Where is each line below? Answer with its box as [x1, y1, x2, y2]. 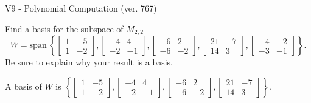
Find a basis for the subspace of [5, 22, 124, 35]
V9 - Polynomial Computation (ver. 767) [5, 2, 157, 14]
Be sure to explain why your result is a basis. [5, 56, 173, 68]
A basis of [5, 79, 42, 92]
